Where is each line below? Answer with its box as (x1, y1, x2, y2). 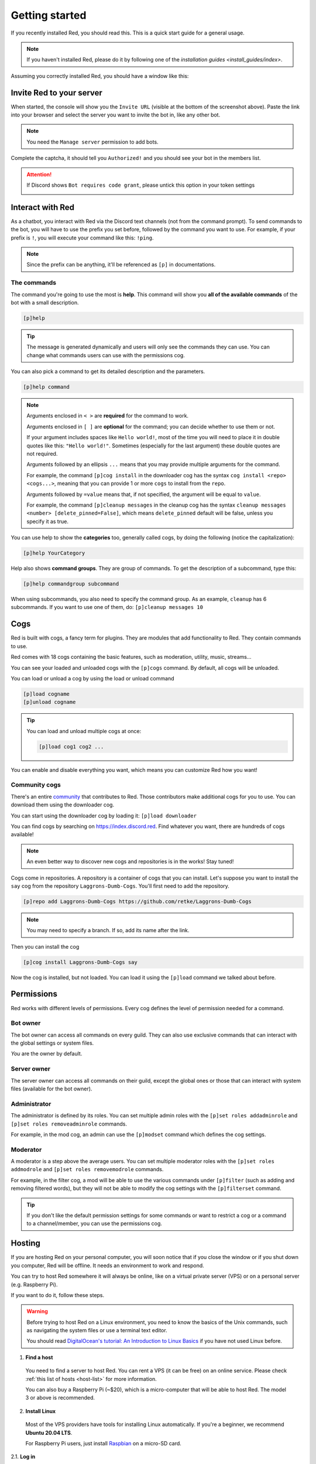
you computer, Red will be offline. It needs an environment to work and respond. (11, 1262, 204, 1269)
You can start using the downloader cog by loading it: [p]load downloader (11, 812, 197, 819)
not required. (26, 450, 58, 457)
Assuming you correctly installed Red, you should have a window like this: (11, 72, 189, 79)
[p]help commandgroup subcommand (23, 580, 119, 587)
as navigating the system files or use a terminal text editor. (26, 1327, 167, 1334)
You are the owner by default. (11, 1050, 83, 1057)
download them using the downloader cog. (11, 801, 114, 808)
